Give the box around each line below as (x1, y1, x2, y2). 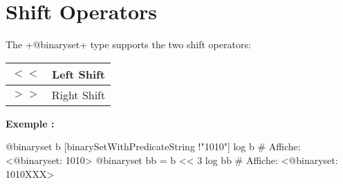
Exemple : (6, 116, 55, 130)
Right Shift (51, 86, 106, 103)
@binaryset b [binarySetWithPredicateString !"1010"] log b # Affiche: (6, 139, 301, 154)
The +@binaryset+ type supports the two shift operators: (6, 37, 251, 52)
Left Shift (52, 65, 105, 82)
